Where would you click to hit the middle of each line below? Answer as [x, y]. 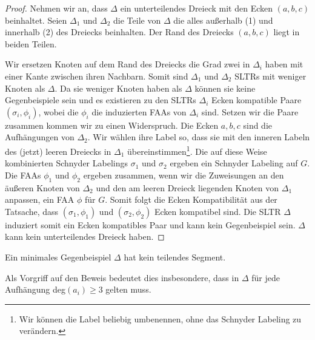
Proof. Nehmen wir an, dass [56, 8]
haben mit [284, 64]
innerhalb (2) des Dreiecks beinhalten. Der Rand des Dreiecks [119, 32]
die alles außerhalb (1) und [223, 20]
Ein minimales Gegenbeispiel [58, 257]
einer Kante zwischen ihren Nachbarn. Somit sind [97, 76]
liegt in [287, 32]
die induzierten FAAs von [139, 111]
